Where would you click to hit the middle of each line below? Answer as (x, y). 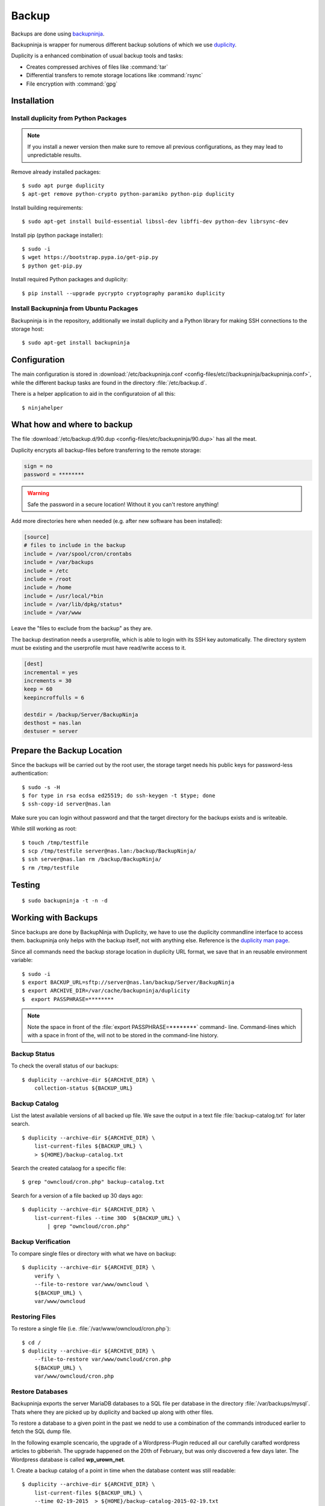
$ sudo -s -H (41, 787)
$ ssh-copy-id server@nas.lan (67, 804)
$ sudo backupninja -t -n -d (65, 901)
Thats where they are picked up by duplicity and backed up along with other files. (112, 1412)
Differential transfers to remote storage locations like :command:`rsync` (115, 75)
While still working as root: (44, 829)
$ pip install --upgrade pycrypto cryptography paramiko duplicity (123, 293)
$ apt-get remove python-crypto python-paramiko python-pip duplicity (128, 194)
